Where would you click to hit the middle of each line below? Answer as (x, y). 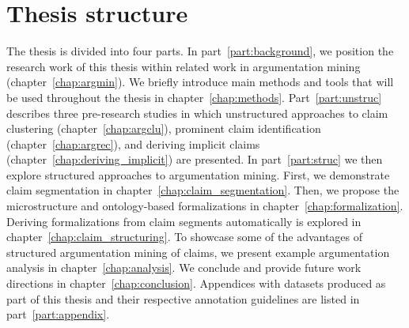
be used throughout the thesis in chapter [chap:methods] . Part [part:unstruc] (194, 97)
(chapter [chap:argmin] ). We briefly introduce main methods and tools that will (200, 82)
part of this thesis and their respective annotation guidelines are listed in (183, 298)
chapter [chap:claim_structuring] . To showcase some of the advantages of (185, 237)
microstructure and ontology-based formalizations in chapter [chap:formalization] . (205, 206)
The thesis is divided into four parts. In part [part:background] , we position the (200, 51)
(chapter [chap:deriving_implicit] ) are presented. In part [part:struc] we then (195, 159)
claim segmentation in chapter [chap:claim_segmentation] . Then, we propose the (203, 190)
